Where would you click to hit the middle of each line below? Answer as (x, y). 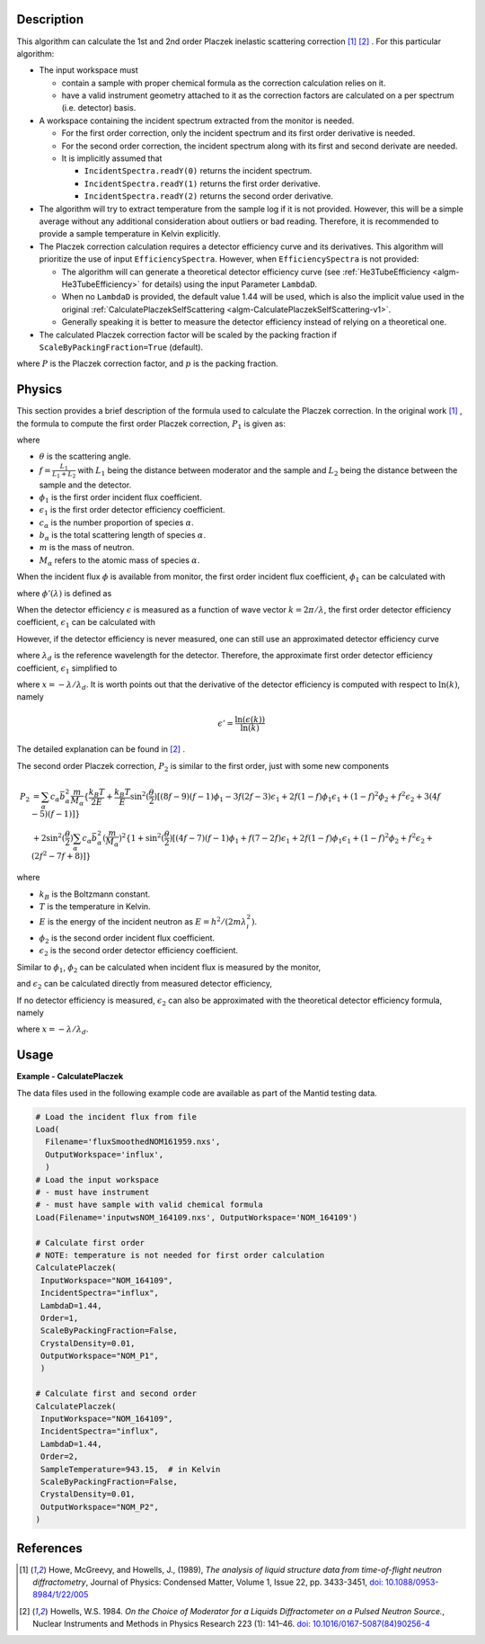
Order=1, (60, 1318)
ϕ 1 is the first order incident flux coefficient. (120, 498)
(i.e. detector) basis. (99, 108)
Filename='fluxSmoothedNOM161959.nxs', (133, 1142)
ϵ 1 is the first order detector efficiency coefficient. (132, 511)
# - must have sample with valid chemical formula (150, 1205)
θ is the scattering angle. (85, 456)
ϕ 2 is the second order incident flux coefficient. (127, 939)
